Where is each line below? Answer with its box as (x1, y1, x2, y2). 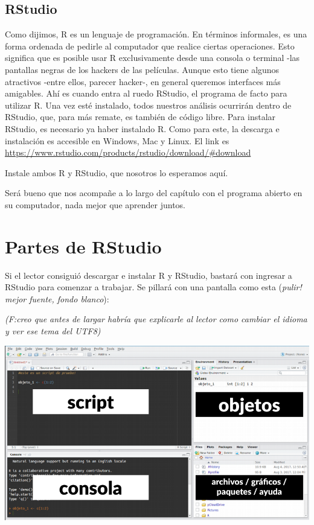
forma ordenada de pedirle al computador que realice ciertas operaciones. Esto (5, 39, 295, 52)
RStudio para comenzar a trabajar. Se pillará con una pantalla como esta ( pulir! (5, 281, 302, 293)
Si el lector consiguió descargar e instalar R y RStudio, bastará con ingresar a (5, 269, 292, 281)
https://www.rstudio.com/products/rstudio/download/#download (5, 146, 251, 159)
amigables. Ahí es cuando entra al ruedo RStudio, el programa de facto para (5, 87, 287, 100)
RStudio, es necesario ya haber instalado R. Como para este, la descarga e (5, 122, 280, 135)
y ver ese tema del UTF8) (5, 325, 101, 337)
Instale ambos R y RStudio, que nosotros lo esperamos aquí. (5, 166, 228, 179)
